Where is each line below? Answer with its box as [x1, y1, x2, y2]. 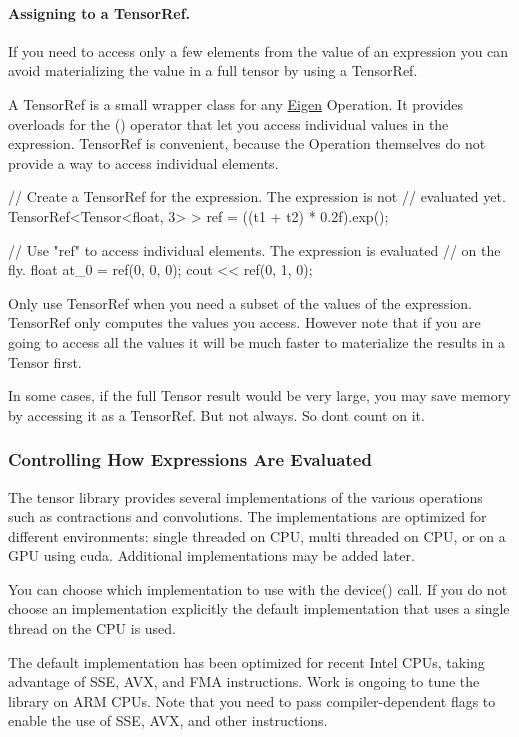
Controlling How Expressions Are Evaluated [8, 447, 372, 472]
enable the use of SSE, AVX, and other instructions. [8, 710, 328, 731]
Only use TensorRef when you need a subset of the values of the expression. [8, 292, 472, 313]
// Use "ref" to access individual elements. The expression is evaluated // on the [8, 239, 501, 260]
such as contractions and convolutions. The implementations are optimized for [8, 506, 487, 527]
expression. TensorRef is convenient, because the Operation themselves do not [8, 133, 486, 154]
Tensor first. [8, 351, 82, 372]
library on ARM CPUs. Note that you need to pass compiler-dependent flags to [8, 690, 496, 711]
